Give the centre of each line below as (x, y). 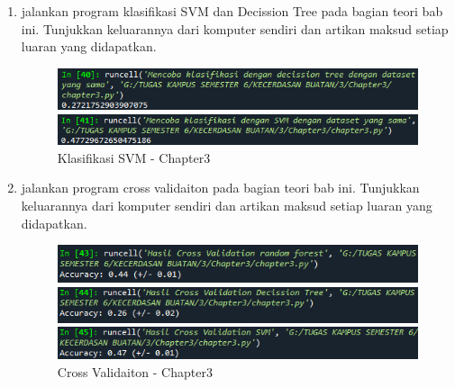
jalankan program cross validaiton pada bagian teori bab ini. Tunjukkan (220, 188)
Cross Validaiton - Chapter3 (135, 371)
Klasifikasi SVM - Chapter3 (134, 157)
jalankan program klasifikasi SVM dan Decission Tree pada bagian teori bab (232, 11)
